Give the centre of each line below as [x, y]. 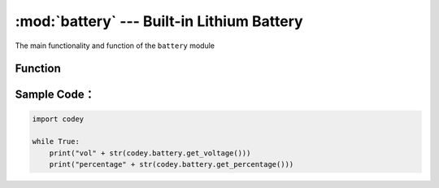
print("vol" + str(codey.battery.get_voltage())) [150, 153]
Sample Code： [55, 95]
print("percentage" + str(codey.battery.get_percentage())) [172, 164]
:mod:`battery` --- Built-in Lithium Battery [159, 21]
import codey [58, 119]
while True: [56, 142]
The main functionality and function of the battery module [115, 46]
